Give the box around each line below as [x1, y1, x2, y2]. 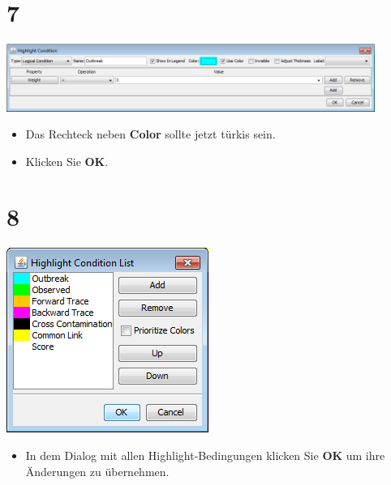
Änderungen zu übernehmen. [25, 462, 170, 479]
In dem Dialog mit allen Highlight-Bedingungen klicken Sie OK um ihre [25, 447, 385, 463]
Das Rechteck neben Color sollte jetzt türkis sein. [25, 126, 276, 143]
